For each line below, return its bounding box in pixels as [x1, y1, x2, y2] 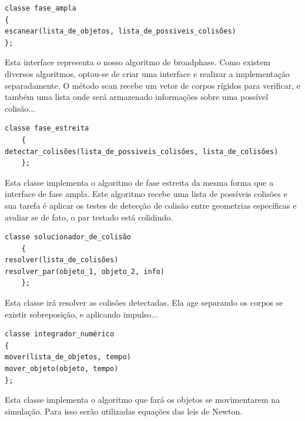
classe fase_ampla [5, 4, 76, 12]
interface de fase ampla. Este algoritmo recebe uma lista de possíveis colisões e [5, 188, 287, 200]
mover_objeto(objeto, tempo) [5, 365, 119, 373]
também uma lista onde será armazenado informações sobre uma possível [5, 91, 269, 103]
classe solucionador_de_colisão [5, 233, 131, 242]
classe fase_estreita [5, 124, 89, 133]
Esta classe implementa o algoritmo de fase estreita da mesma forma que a [5, 176, 274, 188]
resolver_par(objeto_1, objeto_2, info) [5, 267, 165, 276]
